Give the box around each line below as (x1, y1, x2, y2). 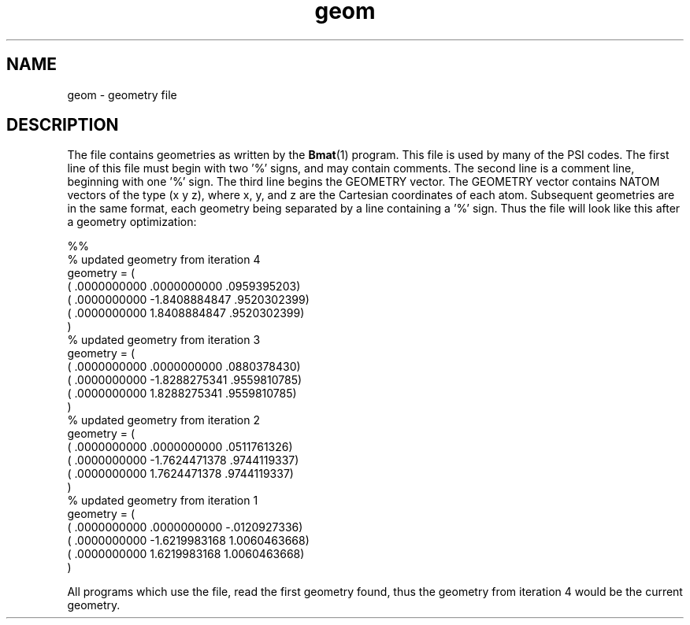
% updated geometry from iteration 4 (67, 253, 261, 267)
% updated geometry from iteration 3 (67, 333, 261, 347)
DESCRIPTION (6, 115, 119, 135)
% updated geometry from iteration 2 (67, 413, 260, 427)
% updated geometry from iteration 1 (67, 494, 258, 508)
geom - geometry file (67, 87, 177, 102)
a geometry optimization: (67, 215, 197, 229)
